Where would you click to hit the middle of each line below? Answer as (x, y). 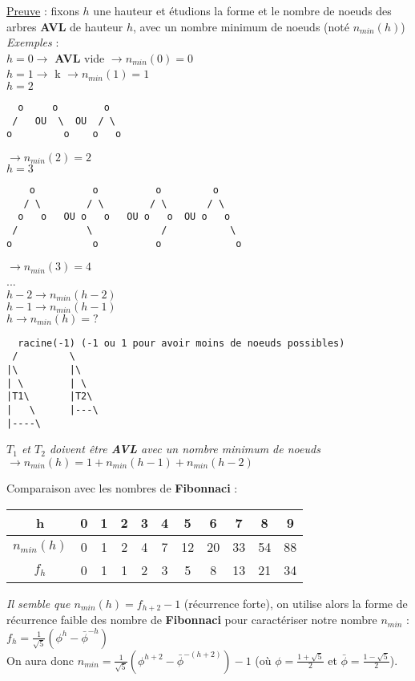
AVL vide (80, 57)
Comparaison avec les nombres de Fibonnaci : (122, 488)
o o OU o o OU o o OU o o (124, 217)
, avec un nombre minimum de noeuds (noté (241, 26)
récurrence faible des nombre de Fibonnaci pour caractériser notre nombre (192, 620)
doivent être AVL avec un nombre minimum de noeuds (185, 449)
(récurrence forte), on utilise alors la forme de (296, 603)
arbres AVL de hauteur (65, 26)
